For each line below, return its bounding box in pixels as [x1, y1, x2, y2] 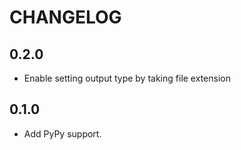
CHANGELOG [9, 6, 122, 29]
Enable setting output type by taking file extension [23, 72, 231, 84]
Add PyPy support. [23, 127, 102, 140]
